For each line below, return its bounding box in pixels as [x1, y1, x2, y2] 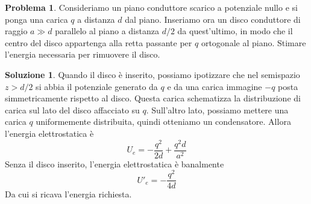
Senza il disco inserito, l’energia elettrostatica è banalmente [5, 157, 224, 170]
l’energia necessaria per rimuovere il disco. [5, 48, 160, 61]
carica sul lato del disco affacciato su [5, 103, 140, 116]
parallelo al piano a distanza [55, 25, 159, 37]
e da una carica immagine [167, 80, 262, 92]
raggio [5, 25, 28, 37]
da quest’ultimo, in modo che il [177, 25, 293, 37]
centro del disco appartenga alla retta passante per [5, 36, 192, 49]
